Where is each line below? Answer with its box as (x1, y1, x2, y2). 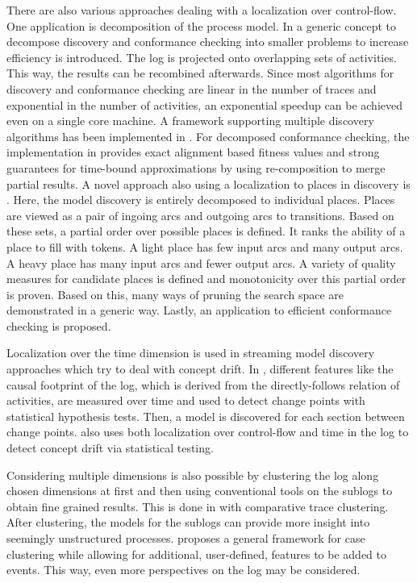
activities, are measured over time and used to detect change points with (6, 392, 365, 409)
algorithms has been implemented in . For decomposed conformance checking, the (6, 127, 410, 144)
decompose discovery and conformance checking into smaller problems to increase (6, 33, 409, 50)
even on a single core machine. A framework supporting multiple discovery (6, 112, 374, 129)
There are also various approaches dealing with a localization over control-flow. (6, 2, 397, 18)
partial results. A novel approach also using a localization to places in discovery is (6, 175, 411, 192)
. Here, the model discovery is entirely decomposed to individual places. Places (6, 191, 395, 208)
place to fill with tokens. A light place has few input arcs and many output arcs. (6, 238, 403, 255)
